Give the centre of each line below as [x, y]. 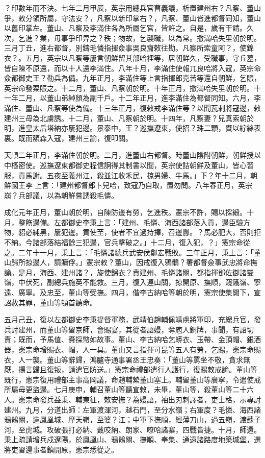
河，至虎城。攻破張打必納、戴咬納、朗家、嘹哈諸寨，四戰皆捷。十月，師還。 [132, 429]
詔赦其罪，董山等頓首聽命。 [50, 302]
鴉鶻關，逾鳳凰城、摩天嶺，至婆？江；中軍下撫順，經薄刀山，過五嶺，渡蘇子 [132, 419]
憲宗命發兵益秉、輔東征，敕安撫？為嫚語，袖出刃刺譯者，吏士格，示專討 [139, 399]
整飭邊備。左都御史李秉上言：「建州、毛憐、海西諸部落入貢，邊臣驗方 [134, 222]
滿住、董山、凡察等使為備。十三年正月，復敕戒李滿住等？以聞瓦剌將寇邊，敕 [132, 107]
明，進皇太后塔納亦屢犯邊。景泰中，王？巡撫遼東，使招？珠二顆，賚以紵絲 [129, 128]
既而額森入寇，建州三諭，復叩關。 [75, 138]
